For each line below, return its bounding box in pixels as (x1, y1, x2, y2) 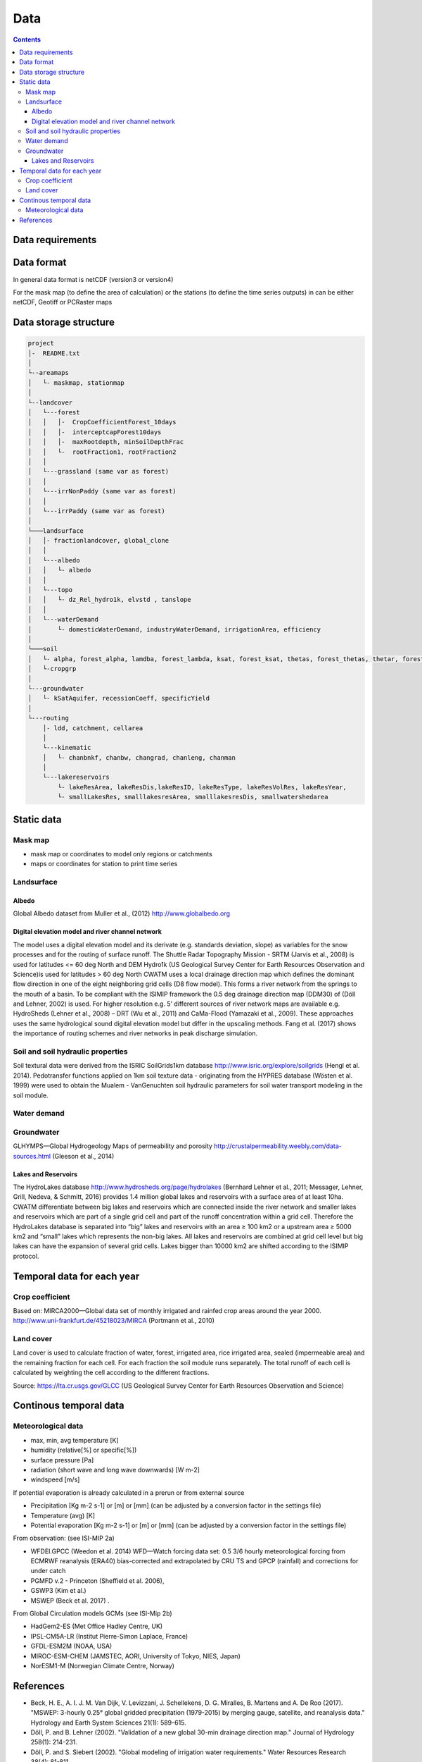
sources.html (13, 1152, 51, 1160)
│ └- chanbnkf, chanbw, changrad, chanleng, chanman (42, 753, 236, 761)
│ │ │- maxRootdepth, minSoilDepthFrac (27, 438, 184, 446)
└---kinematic (42, 744, 91, 752)
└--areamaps (27, 369, 70, 377)
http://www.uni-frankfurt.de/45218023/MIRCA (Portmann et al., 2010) (13, 1317, 215, 1325)
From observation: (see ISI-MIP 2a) (13, 1534, 115, 1543)
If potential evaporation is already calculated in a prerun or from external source (13, 1488, 245, 1497)
